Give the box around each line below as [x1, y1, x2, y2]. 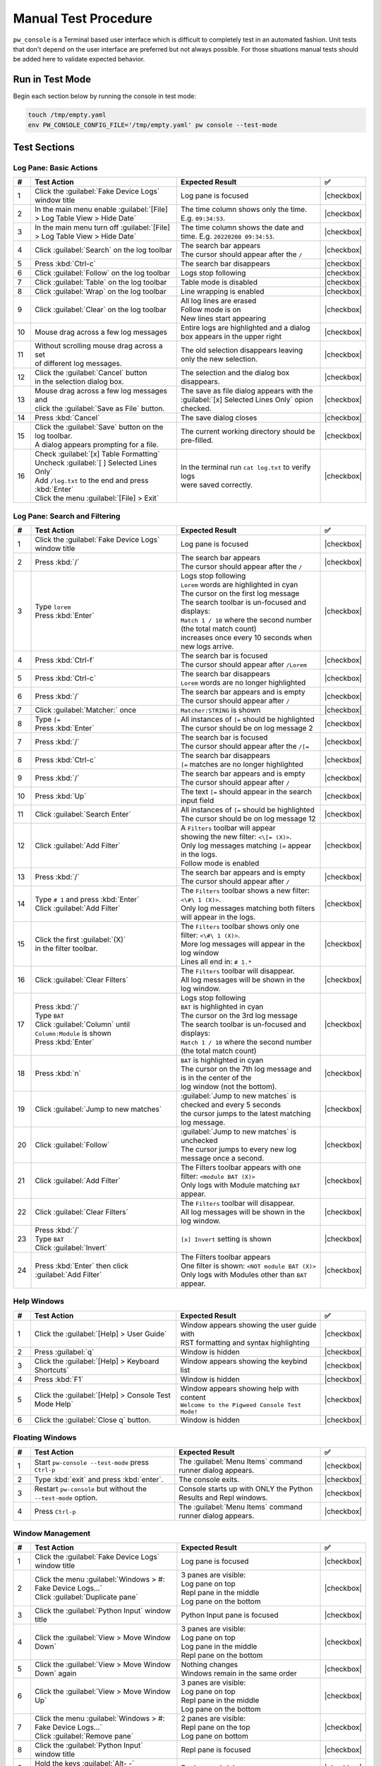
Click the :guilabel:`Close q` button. [34, 1415, 152, 1425]
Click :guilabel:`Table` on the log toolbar [35, 278, 167, 288]
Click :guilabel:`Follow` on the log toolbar [35, 268, 171, 278]
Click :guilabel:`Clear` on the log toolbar [35, 304, 167, 314]
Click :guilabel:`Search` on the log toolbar [35, 245, 172, 255]
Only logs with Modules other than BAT [180, 1270, 308, 1280]
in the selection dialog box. [35, 377, 124, 386]
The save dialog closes [181, 413, 258, 423]
